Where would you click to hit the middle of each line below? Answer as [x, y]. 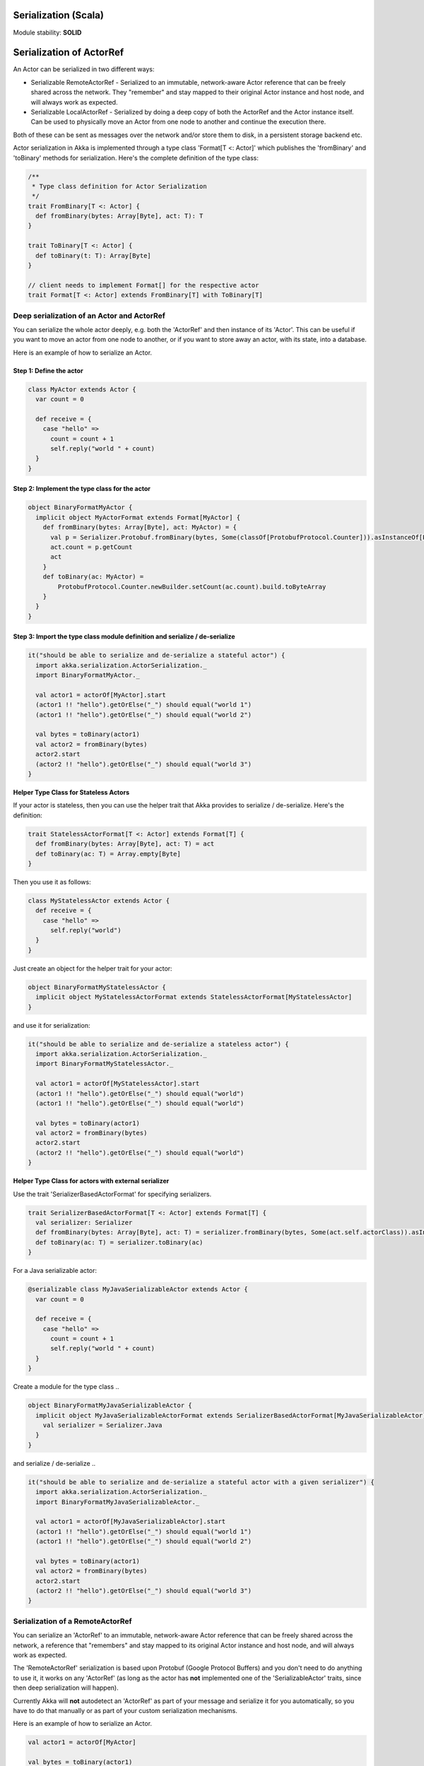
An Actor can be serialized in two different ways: [84, 69]
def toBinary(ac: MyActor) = [93, 577]
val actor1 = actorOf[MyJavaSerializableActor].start [131, 1522]
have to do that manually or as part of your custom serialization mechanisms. [125, 1710]
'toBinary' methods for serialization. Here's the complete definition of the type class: [136, 158]
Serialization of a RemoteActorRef [72, 1621]
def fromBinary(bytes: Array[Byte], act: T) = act [125, 844]
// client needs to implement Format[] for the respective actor [143, 285]
